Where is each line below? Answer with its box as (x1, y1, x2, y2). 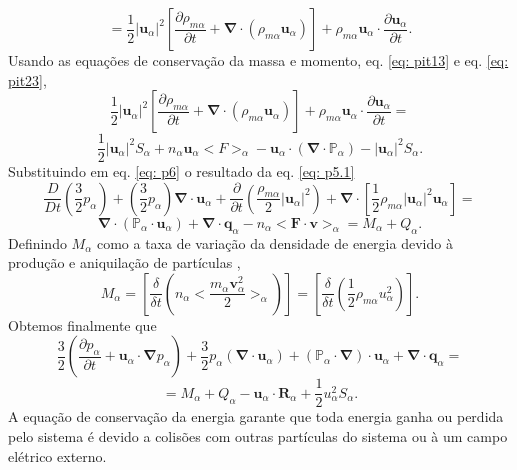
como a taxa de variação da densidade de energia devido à (96, 232, 453, 253)
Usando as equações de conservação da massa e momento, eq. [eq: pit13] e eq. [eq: (8, 50, 509, 70)
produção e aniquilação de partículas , (8, 252, 241, 273)
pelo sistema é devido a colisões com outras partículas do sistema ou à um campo (8, 426, 508, 447)
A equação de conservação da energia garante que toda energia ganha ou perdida (8, 406, 504, 427)
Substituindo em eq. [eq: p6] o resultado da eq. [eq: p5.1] (8, 161, 355, 182)
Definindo (8, 232, 67, 253)
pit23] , (8, 69, 47, 90)
